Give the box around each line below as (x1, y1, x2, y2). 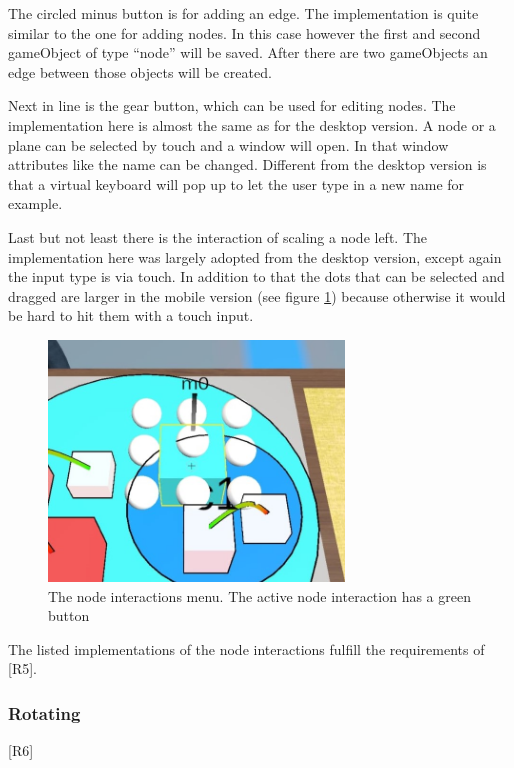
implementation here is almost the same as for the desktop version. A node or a (8, 114, 496, 135)
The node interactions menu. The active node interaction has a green (48, 585, 471, 606)
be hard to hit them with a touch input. (8, 305, 254, 326)
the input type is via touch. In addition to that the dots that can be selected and (8, 266, 505, 287)
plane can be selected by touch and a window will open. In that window (8, 134, 449, 155)
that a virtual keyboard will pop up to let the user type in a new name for (8, 173, 465, 194)
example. (8, 193, 63, 214)
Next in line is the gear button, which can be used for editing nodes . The (8, 95, 456, 116)
